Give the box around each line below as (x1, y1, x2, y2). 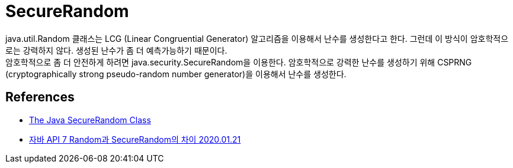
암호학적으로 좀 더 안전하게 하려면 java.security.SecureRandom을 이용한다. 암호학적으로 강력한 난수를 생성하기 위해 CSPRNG (5, 57, 472, 67)
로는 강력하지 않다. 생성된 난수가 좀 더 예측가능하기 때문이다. (5, 45, 227, 55)
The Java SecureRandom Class (29, 114, 151, 125)
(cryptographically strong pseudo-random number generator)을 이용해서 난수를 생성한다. (5, 68, 347, 79)
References (5, 90, 75, 105)
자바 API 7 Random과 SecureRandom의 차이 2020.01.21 (29, 134, 241, 144)
